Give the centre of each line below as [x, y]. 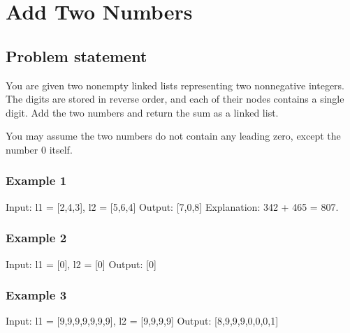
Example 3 [36, 295]
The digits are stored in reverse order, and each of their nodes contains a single [175, 99]
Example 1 [36, 180]
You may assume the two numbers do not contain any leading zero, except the [173, 136]
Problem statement [76, 55]
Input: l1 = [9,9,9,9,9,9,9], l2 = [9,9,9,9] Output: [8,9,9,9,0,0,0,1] [142, 321]
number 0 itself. [39, 149]
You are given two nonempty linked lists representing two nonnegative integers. [175, 85]
